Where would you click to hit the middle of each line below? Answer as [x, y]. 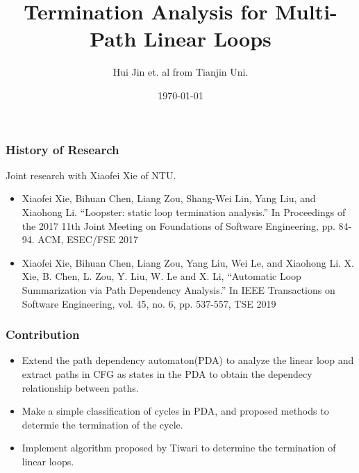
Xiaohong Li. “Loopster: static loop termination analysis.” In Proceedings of [184, 211]
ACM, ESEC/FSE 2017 [88, 239]
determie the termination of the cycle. [102, 424]
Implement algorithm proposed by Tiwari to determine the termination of [179, 448]
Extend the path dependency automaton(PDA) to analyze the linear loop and [188, 360]
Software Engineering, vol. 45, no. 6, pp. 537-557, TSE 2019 [149, 303]
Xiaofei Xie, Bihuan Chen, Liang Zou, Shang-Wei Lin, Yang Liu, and [169, 198]
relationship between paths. [80, 387]
